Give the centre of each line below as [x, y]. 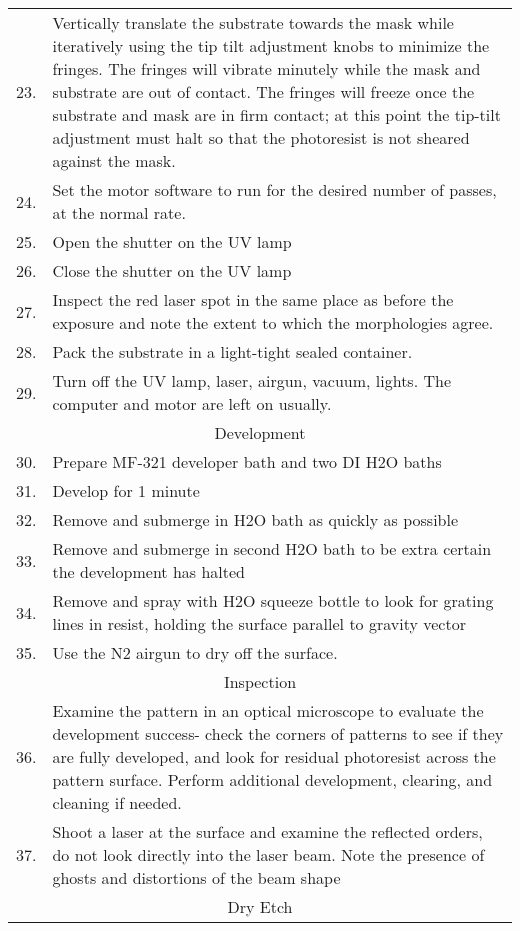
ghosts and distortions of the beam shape [196, 877]
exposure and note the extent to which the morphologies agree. [273, 322]
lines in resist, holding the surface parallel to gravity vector [259, 623]
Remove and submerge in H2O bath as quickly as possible [255, 519]
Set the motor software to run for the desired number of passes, [274, 189]
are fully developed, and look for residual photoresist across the [274, 756]
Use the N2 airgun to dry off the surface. [195, 652]
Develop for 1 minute [126, 490]
